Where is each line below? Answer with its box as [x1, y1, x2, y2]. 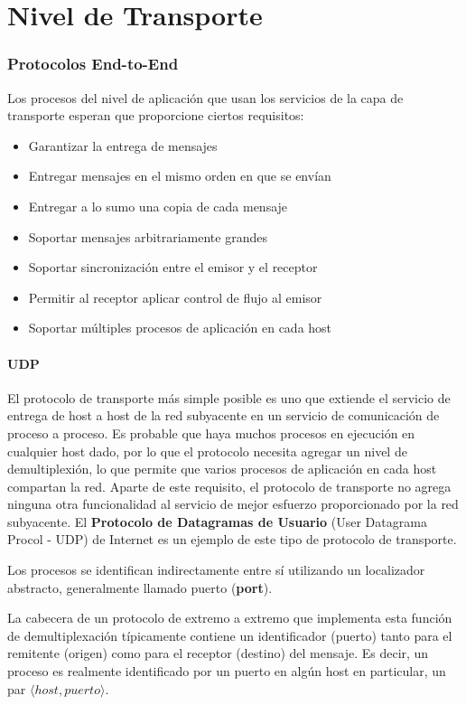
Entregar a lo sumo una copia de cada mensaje [28, 196, 288, 215]
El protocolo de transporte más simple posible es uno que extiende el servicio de [7, 388, 451, 407]
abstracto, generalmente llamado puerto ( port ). [7, 578, 273, 597]
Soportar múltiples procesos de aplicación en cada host [28, 318, 332, 337]
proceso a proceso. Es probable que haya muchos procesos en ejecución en [7, 423, 415, 442]
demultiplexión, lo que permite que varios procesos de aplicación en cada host [7, 459, 437, 478]
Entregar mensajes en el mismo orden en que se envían [28, 166, 331, 185]
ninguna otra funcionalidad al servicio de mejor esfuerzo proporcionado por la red [7, 494, 459, 513]
